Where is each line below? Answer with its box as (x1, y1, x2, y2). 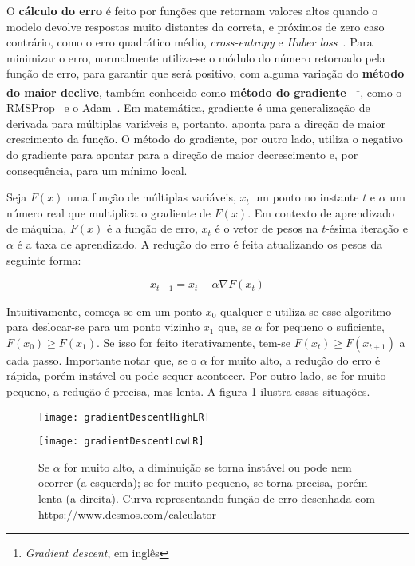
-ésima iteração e (326, 220, 408, 237)
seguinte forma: (6, 251, 81, 268)
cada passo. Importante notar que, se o (6, 351, 197, 368)
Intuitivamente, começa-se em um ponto (6, 302, 203, 319)
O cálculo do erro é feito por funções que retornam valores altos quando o (6, 2, 378, 18)
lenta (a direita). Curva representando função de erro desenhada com (38, 490, 375, 507)
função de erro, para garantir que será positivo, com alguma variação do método (6, 65, 405, 82)
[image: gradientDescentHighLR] (38, 411, 210, 423)
